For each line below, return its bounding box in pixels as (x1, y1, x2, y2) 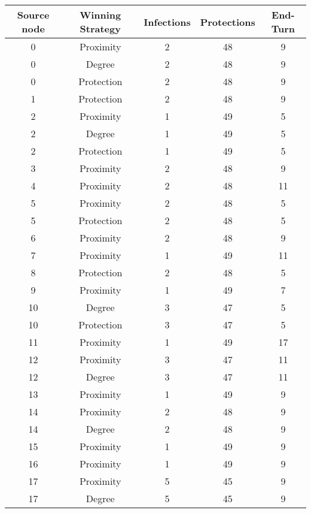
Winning (80, 8, 121, 22)
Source (17, 8, 50, 22)
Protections (200, 14, 255, 29)
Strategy (80, 22, 121, 35)
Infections (144, 14, 191, 29)
